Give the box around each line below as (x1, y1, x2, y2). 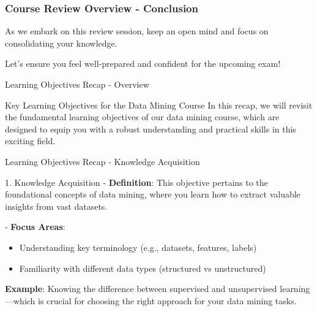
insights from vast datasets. (5, 199, 108, 212)
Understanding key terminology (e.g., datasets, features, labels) (19, 240, 257, 253)
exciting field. (5, 134, 56, 147)
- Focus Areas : (5, 220, 65, 233)
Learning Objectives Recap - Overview (5, 78, 149, 90)
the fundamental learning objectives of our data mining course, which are (5, 110, 280, 123)
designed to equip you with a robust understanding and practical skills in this (5, 122, 296, 135)
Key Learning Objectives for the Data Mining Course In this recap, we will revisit (5, 98, 313, 111)
